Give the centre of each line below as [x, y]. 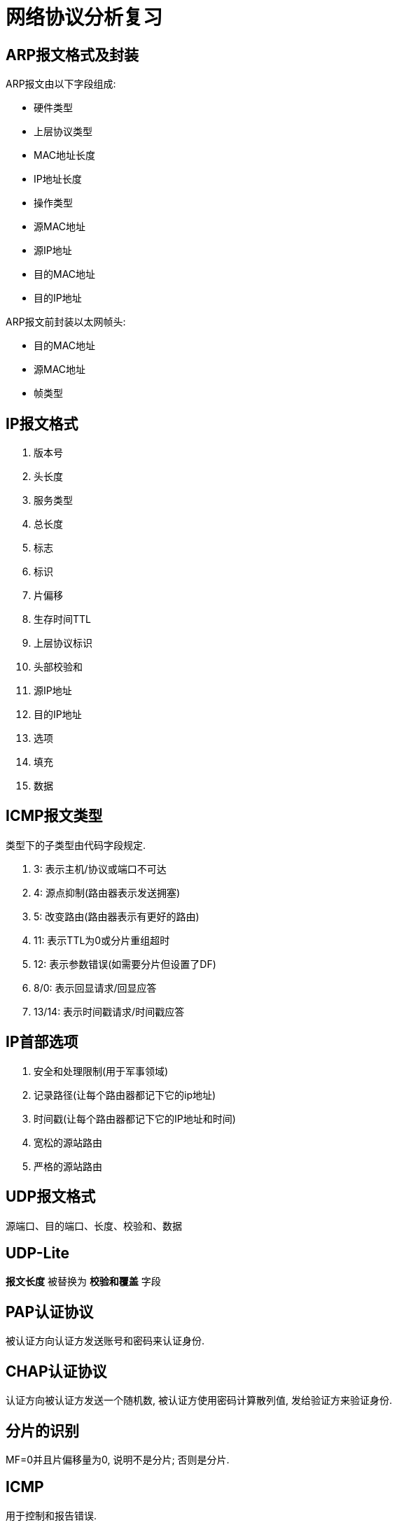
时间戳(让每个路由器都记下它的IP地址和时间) [135, 1118]
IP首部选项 [42, 1042]
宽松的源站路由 [68, 1142]
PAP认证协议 [50, 1312]
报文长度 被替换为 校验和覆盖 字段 [83, 1281]
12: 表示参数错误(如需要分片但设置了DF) [125, 964]
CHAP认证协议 [56, 1371]
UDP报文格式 [51, 1197]
